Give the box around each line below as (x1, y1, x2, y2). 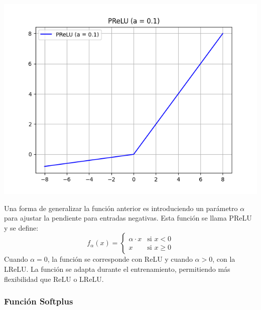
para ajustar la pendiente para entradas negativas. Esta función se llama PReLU (4, 213, 252, 223)
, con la (212, 254, 235, 264)
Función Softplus (4, 295, 73, 307)
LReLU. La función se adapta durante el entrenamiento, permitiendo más (4, 263, 230, 274)
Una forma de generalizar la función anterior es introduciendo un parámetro (4, 202, 238, 213)
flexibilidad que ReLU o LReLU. (4, 273, 104, 284)
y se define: (4, 222, 39, 233)
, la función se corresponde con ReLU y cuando (47, 254, 193, 264)
